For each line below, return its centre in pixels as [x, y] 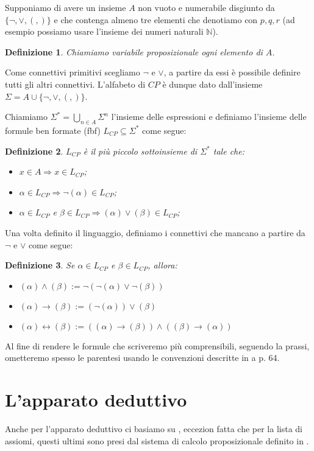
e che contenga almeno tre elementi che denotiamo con [156, 19]
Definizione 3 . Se [40, 265]
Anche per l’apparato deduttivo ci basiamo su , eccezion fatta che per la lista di [154, 429]
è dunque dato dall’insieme [212, 84]
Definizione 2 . [34, 151]
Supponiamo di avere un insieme [66, 7]
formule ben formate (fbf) [53, 130]
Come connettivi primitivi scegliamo [73, 72]
